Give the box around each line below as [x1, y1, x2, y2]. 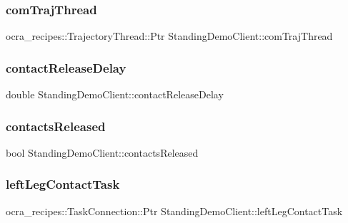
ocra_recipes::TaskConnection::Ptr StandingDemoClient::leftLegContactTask [6, 203, 343, 218]
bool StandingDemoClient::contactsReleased [6, 145, 199, 160]
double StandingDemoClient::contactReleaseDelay [6, 87, 224, 102]
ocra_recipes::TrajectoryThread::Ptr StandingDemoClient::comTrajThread [6, 28, 333, 43]
